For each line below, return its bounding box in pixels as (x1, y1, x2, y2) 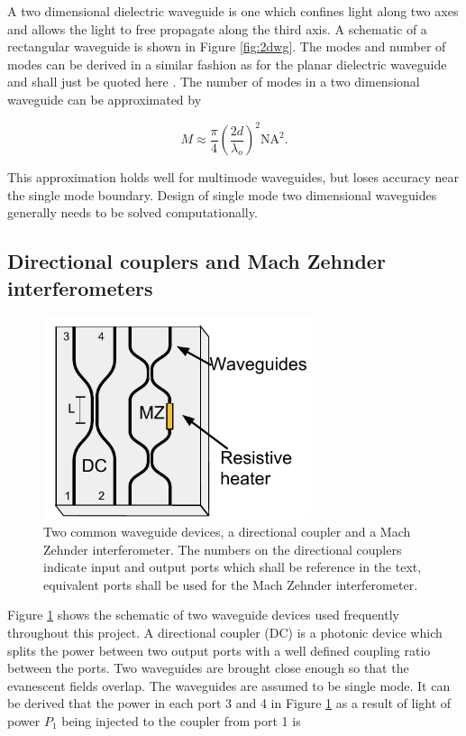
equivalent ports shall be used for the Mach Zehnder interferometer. (43, 575, 418, 593)
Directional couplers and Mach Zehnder (7, 247, 386, 275)
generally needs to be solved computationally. (7, 203, 258, 222)
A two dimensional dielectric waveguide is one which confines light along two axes (7, 2, 459, 20)
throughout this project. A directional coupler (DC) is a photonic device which (7, 622, 443, 641)
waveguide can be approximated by (7, 89, 202, 108)
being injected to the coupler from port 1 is (61, 711, 301, 730)
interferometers (7, 273, 153, 301)
